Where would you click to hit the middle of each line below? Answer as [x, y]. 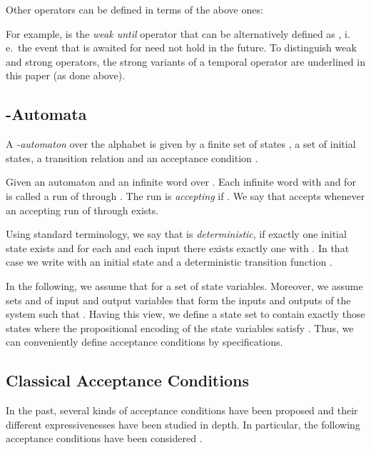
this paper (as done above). [66, 75]
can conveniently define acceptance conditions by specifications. [144, 342]
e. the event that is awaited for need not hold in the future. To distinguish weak [181, 47]
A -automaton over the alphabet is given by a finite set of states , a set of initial [181, 144]
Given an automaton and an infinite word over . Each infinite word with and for [181, 182]
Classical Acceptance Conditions [127, 380]
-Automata [46, 114]
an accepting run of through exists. [82, 210]
